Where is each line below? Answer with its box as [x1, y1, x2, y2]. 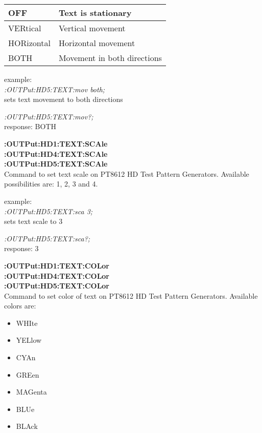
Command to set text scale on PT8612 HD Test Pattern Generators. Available [4, 168, 249, 179]
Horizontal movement [58, 37, 135, 49]
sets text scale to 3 [4, 216, 63, 226]
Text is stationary [58, 7, 132, 18]
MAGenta [16, 386, 47, 397]
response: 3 [4, 243, 39, 254]
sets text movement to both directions [4, 94, 123, 105]
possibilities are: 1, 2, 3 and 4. [4, 178, 98, 189]
